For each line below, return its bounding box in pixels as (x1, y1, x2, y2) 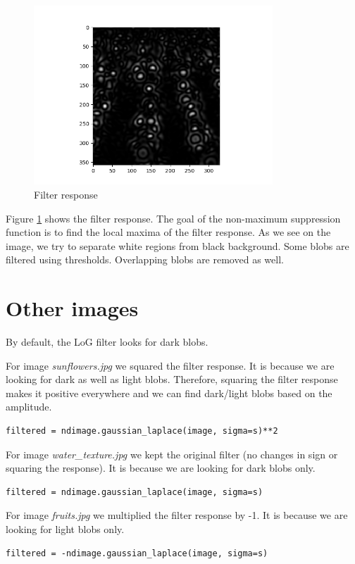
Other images (6, 294, 139, 322)
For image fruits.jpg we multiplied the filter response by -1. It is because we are (6, 508, 348, 522)
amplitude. (6, 399, 52, 414)
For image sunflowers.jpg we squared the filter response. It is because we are (6, 358, 335, 372)
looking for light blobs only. (6, 522, 125, 537)
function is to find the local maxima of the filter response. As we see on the (6, 225, 331, 239)
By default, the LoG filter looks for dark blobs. (6, 334, 208, 349)
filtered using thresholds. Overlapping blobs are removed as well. (6, 252, 284, 267)
